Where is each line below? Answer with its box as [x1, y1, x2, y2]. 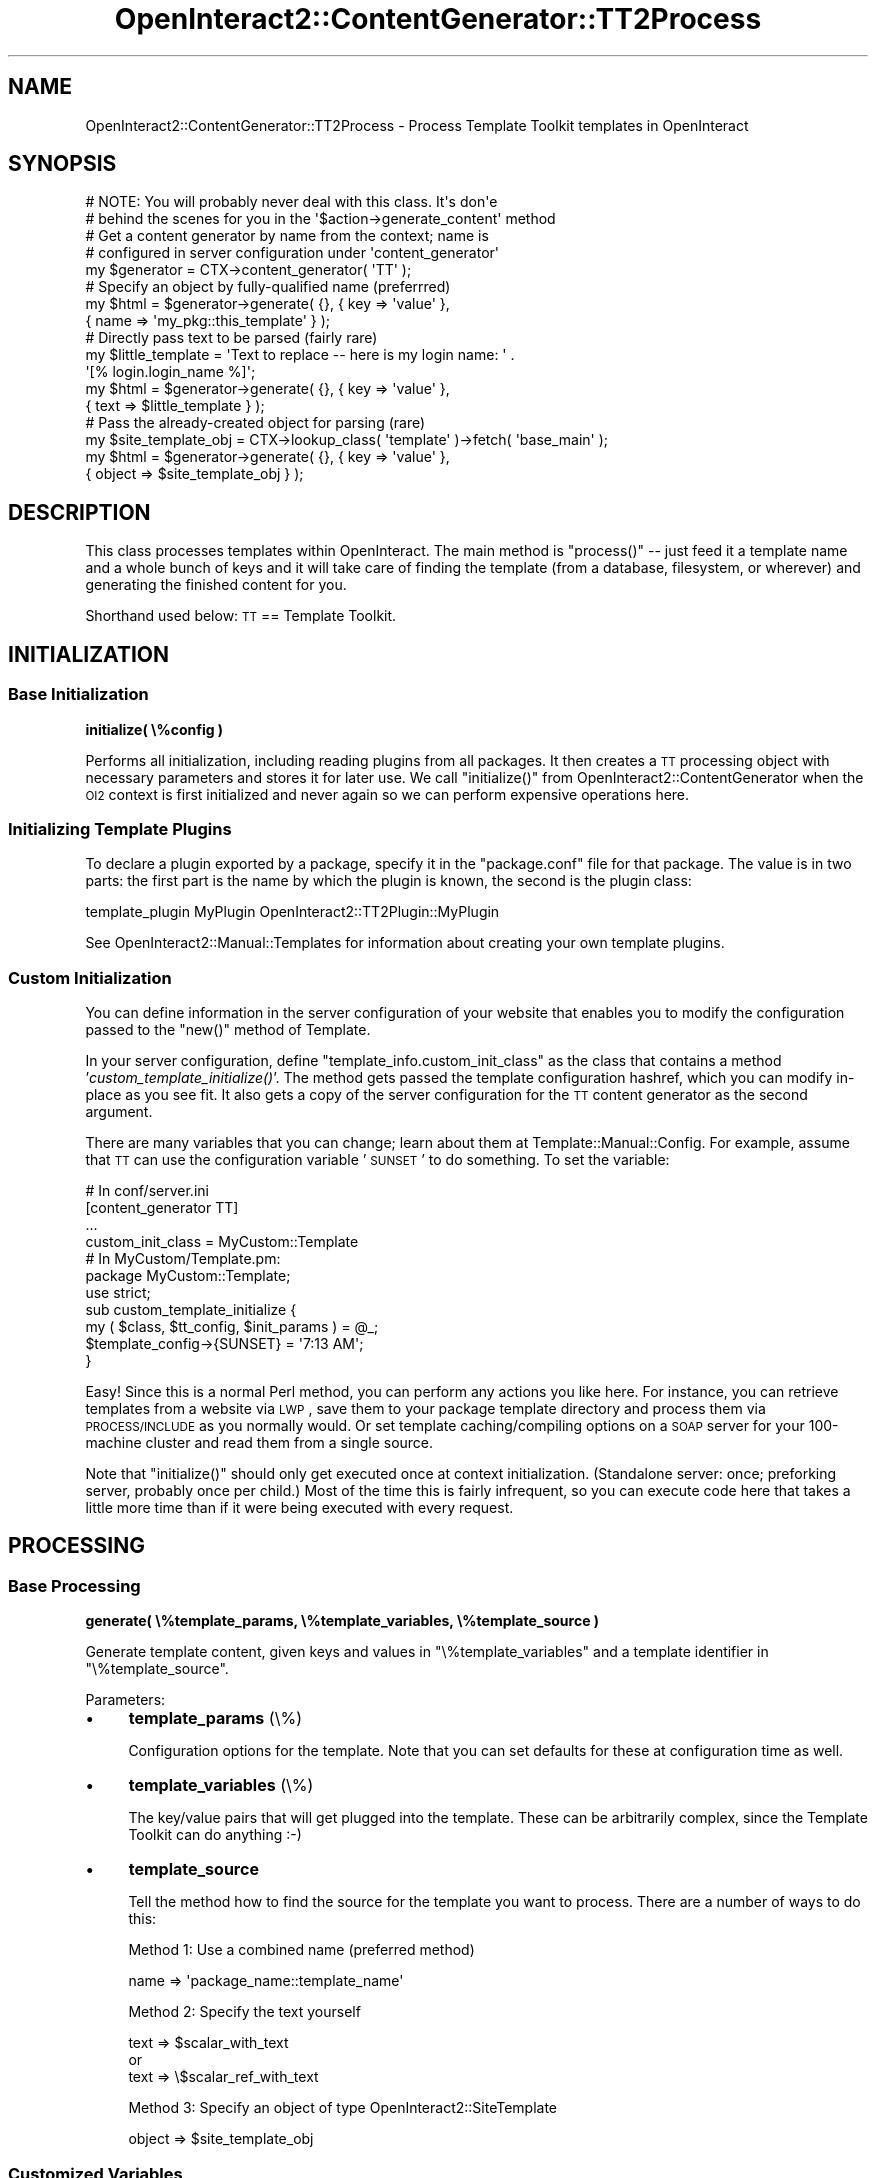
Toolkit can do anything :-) [128, 1826, 302, 1844]
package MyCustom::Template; [85, 1267, 291, 1284]
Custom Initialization [8, 967, 172, 988]
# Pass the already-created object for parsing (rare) [85, 414, 426, 432]
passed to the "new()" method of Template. [85, 1021, 371, 1038]
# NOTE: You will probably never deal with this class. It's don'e [85, 193, 498, 211]
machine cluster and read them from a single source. [85, 1434, 434, 1451]
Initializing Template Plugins [8, 818, 232, 839]
